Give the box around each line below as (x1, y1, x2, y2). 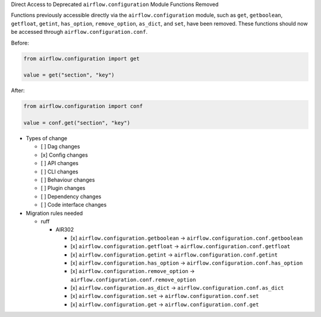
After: (11, 87, 25, 94)
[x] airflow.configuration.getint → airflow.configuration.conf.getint (70, 251, 278, 258)
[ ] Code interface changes (40, 201, 107, 208)
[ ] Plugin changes (40, 185, 86, 192)
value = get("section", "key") (23, 72, 115, 78)
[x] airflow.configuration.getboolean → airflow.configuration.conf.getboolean (70, 234, 303, 242)
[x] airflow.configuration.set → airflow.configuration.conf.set (70, 293, 259, 300)
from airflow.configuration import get (23, 55, 140, 62)
